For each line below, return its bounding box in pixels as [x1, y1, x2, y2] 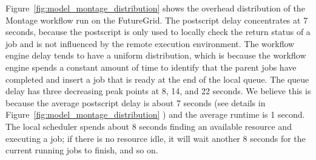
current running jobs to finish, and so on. [5, 144, 158, 156]
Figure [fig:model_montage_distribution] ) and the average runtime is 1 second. [5, 108, 305, 121]
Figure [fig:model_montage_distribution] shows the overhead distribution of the [5, 2, 305, 14]
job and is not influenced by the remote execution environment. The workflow [5, 37, 295, 50]
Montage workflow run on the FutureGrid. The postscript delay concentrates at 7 [5, 13, 308, 26]
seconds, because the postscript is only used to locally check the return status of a [5, 25, 311, 38]
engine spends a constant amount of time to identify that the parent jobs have [5, 60, 297, 73]
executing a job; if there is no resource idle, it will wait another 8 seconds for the [5, 132, 306, 144]
